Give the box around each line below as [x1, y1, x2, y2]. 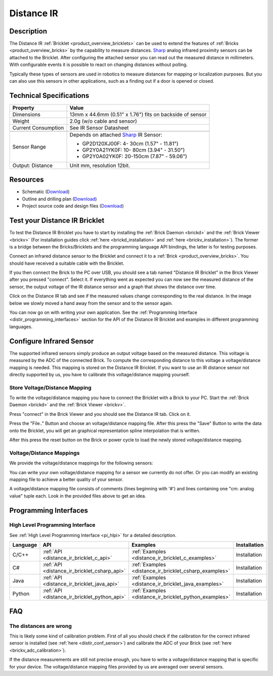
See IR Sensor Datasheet [69, 124, 129, 131]
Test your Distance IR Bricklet [9, 216, 105, 225]
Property [12, 104, 35, 111]
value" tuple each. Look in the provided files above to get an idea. [9, 492, 147, 499]
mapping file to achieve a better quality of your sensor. [9, 476, 123, 482]
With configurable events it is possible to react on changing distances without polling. [9, 61, 188, 68]
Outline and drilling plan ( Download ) [22, 196, 97, 202]
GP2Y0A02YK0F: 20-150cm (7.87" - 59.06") [82, 153, 187, 160]
